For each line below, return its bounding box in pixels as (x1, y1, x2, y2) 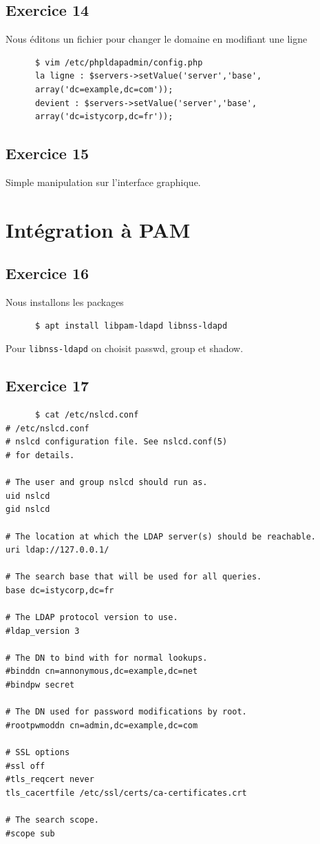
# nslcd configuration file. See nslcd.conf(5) (6, 437, 228, 447)
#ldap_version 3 (6, 626, 80, 636)
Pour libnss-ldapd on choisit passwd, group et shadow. (6, 341, 244, 356)
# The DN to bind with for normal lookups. (6, 652, 208, 663)
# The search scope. (6, 815, 100, 825)
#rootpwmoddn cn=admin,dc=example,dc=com (6, 720, 198, 730)
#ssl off (6, 761, 45, 771)
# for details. (6, 450, 75, 460)
